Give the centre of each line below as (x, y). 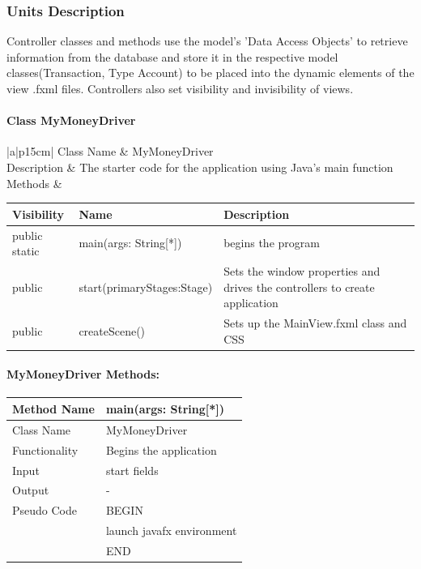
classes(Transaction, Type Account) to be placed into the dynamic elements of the (210, 73)
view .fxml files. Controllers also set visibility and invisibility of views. (180, 88)
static (26, 251)
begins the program (272, 243)
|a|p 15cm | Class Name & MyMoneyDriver (110, 151)
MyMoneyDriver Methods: (83, 374)
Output (31, 490)
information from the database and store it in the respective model (172, 56)
